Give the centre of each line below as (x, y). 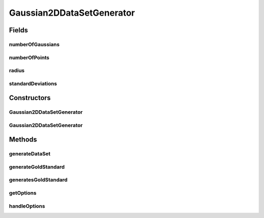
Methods (23, 140)
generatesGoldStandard (38, 180)
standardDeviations (33, 83)
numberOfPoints (29, 57)
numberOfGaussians (34, 44)
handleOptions (27, 206)
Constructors (30, 98)
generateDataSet (30, 154)
